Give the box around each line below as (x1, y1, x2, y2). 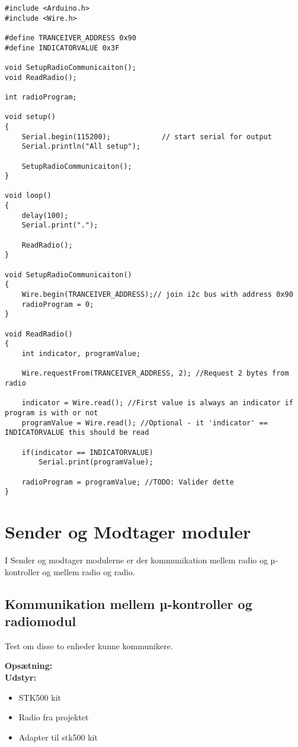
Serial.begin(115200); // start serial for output (21, 132, 273, 141)
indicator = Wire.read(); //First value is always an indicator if (21, 399, 293, 408)
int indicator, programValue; (21, 349, 141, 358)
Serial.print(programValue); (39, 458, 153, 467)
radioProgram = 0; (21, 300, 94, 309)
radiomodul (5, 611, 76, 630)
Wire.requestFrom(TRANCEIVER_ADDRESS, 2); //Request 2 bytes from (21, 369, 289, 378)
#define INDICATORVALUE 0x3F (5, 43, 120, 52)
